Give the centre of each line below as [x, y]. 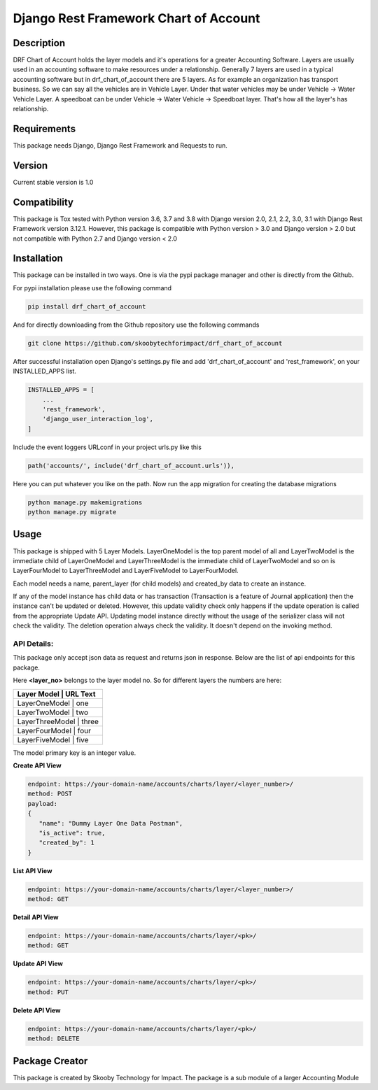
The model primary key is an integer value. [75, 753]
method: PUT [48, 992]
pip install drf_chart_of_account [87, 306]
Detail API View [36, 917]
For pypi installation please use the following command [92, 288]
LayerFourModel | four [54, 730]
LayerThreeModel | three [58, 721]
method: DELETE [54, 1039]
